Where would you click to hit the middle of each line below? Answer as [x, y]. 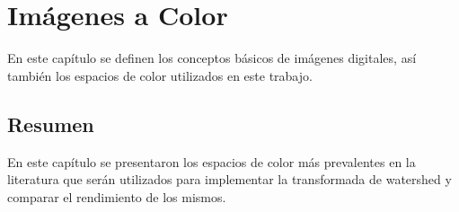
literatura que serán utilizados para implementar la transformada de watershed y [229, 179]
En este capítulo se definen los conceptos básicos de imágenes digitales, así [212, 58]
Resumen [51, 124]
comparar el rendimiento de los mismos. [117, 196]
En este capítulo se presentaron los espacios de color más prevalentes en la [212, 161]
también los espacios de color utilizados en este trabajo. [160, 75]
